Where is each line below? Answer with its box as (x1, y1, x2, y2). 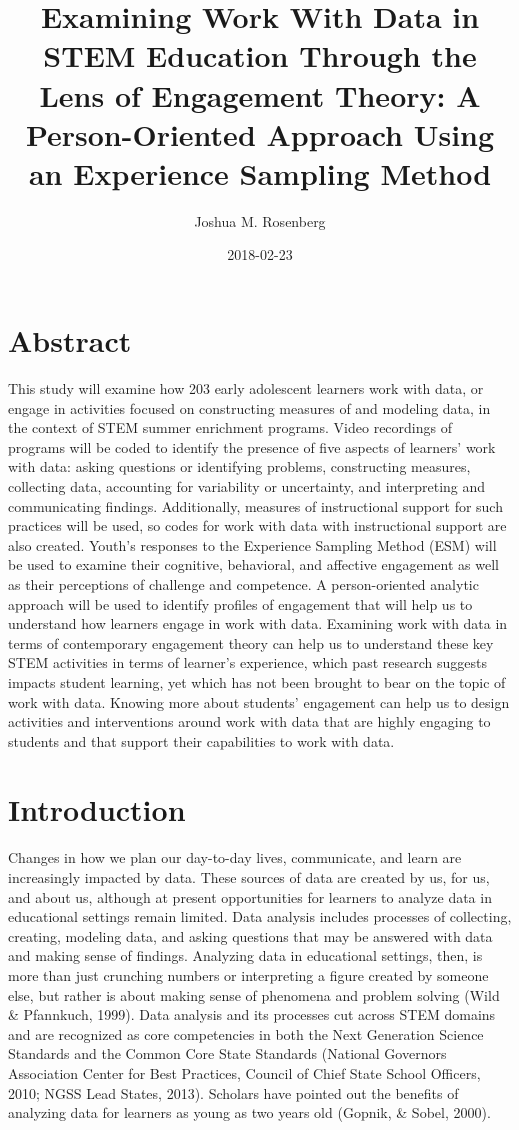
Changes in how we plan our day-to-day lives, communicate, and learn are (8, 847, 462, 868)
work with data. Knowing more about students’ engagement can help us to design (8, 691, 510, 712)
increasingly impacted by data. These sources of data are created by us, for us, (8, 867, 490, 887)
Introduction (8, 789, 186, 830)
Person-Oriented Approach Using (25, 113, 495, 154)
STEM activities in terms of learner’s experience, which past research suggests (8, 652, 487, 673)
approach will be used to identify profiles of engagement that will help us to (8, 593, 473, 614)
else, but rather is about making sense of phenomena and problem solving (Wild (8, 984, 500, 1005)
